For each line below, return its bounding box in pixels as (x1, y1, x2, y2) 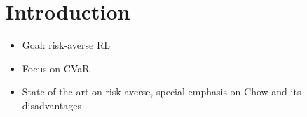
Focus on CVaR (22, 61, 90, 75)
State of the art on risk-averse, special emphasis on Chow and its (22, 84, 301, 99)
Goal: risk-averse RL (22, 38, 110, 52)
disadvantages (22, 97, 81, 112)
